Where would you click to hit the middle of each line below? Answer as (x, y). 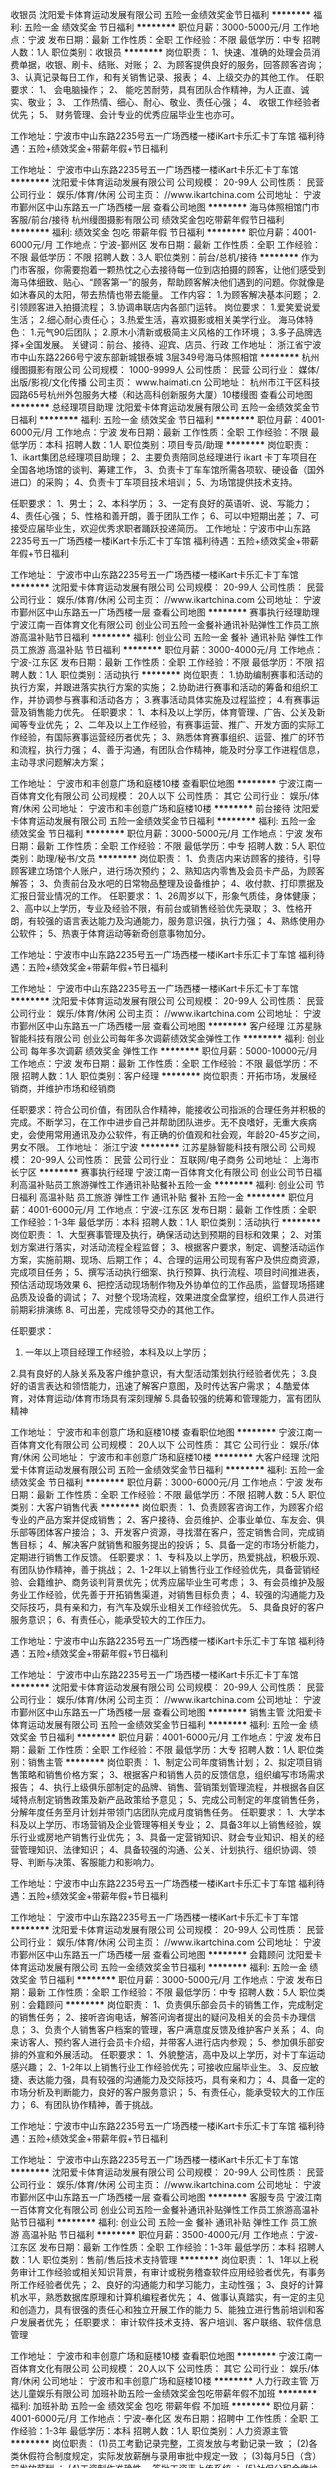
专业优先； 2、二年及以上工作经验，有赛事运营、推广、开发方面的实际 (172, 724)
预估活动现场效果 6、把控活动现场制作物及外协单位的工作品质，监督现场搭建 (167, 1284)
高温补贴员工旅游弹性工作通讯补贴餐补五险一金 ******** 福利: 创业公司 (166, 1184)
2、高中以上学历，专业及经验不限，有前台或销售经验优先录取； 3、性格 (157, 908)
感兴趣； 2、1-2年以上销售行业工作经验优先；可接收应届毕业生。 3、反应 (160, 2067)
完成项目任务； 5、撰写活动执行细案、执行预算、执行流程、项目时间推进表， (167, 1272)
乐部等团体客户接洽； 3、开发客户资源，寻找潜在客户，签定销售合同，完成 (163, 1532)
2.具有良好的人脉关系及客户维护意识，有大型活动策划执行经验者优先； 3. (159, 1373)
